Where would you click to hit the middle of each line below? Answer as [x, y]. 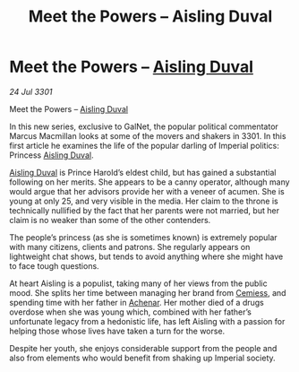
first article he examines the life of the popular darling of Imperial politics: [144, 145]
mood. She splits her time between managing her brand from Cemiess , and [148, 292]
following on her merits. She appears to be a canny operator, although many [149, 182]
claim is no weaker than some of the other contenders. [110, 220]
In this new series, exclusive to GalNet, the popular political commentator [144, 126]
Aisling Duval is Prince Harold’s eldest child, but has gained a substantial [143, 172]
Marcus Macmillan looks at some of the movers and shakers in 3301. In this [148, 135]
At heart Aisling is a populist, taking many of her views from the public [138, 283]
